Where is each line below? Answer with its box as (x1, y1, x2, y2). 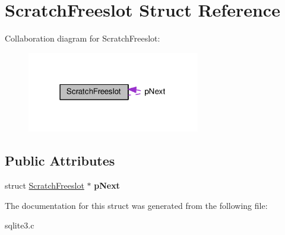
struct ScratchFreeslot (5, 179, 84, 192)
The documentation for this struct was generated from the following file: (5, 199, 268, 211)
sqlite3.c (5, 219, 34, 231)
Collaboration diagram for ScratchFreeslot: (5, 32, 160, 45)
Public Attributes (5, 151, 115, 170)
